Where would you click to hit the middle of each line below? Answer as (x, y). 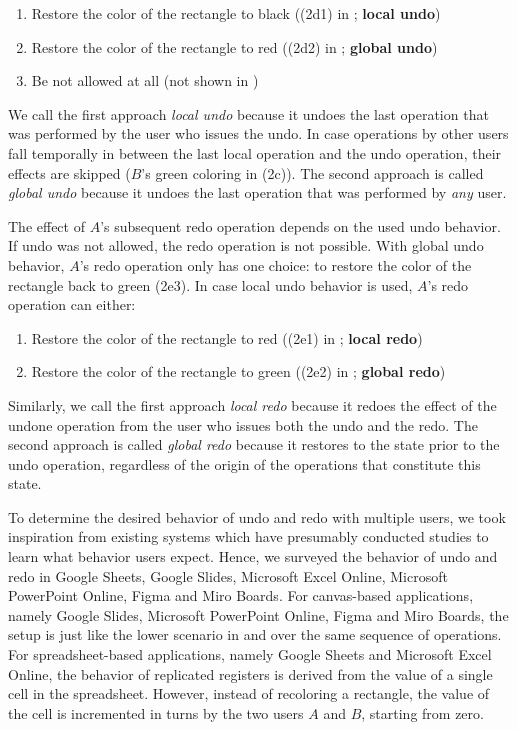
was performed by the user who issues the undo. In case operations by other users (258, 133)
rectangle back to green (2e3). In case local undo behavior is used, (210, 284)
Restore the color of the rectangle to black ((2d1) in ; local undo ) (236, 13)
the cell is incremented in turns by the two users (156, 712)
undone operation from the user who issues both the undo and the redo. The (243, 424)
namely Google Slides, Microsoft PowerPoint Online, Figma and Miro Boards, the (258, 614)
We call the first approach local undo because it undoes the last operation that (248, 113)
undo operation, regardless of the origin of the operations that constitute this (244, 463)
